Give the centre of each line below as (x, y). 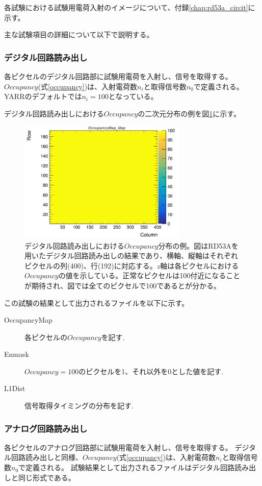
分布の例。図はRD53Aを (198, 245)
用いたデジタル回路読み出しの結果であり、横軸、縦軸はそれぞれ (132, 256)
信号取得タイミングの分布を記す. (79, 406)
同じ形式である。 (47, 477)
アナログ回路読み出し (46, 428)
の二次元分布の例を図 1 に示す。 (189, 113)
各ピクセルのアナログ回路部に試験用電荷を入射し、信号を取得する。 (118, 447)
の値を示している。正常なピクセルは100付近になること (149, 275)
